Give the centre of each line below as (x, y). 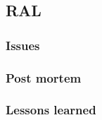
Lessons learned (51, 110)
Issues (23, 45)
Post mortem (44, 77)
